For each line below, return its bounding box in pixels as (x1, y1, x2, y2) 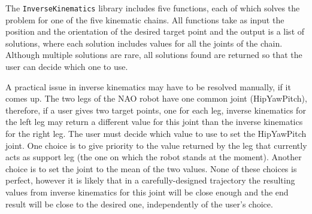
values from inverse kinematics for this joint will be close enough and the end (5, 185, 289, 198)
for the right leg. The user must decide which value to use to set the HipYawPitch (5, 127, 307, 139)
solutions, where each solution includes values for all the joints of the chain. (5, 36, 283, 49)
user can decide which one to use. (5, 60, 128, 73)
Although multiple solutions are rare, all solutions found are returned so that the (5, 48, 302, 61)
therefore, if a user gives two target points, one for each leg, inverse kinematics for (5, 103, 306, 116)
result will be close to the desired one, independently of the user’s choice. (5, 197, 273, 210)
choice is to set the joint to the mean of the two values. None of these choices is (5, 162, 297, 175)
